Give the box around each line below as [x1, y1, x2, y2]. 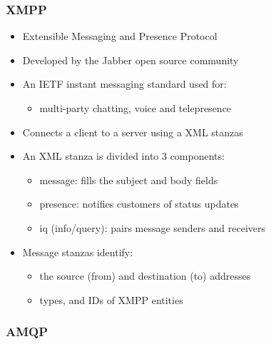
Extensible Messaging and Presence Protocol [22, 29, 218, 44]
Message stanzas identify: [22, 244, 133, 259]
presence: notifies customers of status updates [39, 196, 239, 211]
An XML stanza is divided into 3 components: [22, 148, 225, 163]
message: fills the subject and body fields [39, 172, 218, 187]
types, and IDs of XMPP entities [39, 292, 183, 307]
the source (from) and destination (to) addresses [39, 268, 251, 283]
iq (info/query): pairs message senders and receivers [39, 220, 266, 235]
